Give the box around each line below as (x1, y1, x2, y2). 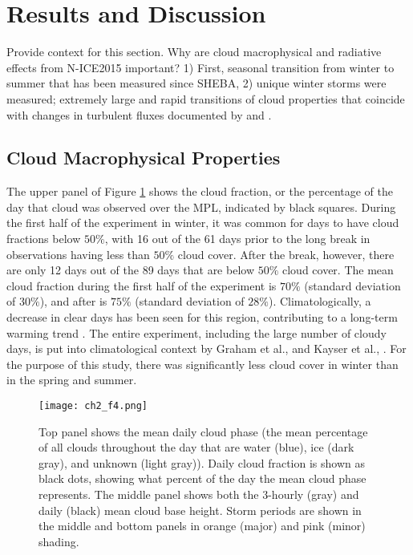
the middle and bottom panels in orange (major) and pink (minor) (38, 517, 366, 534)
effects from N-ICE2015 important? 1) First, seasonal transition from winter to (6, 59, 395, 75)
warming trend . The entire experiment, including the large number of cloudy (6, 324, 387, 341)
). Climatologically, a (268, 293, 371, 310)
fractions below (6, 230, 81, 247)
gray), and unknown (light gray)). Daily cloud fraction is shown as (38, 454, 365, 471)
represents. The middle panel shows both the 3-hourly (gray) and (38, 486, 359, 503)
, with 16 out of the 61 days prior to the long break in (104, 230, 370, 247)
